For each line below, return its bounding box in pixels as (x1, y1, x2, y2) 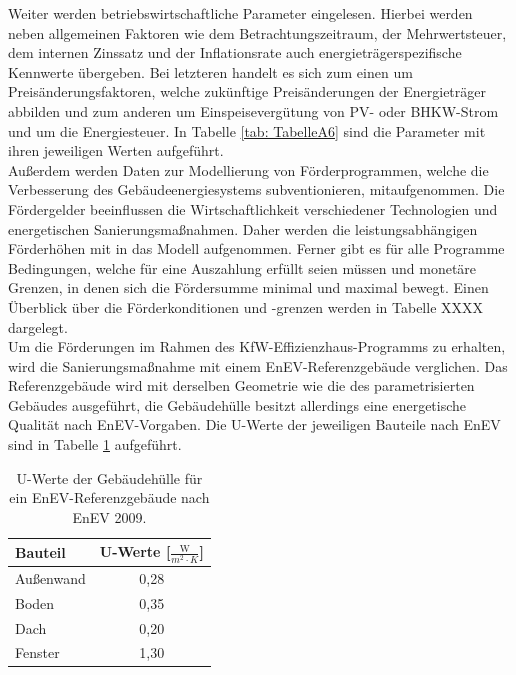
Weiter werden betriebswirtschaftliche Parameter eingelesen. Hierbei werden (8, 3, 473, 23)
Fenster (15, 642, 60, 663)
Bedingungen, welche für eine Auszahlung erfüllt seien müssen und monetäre (8, 257, 477, 278)
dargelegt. (8, 316, 68, 337)
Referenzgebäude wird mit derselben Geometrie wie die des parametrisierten (8, 375, 475, 396)
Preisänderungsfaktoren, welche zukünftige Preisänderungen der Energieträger (8, 81, 486, 102)
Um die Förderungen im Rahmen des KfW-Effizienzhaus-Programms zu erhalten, (8, 336, 506, 357)
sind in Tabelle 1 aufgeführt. (8, 434, 182, 455)
